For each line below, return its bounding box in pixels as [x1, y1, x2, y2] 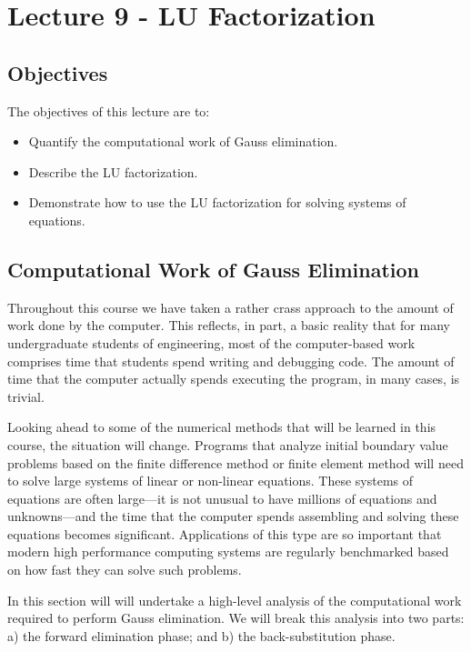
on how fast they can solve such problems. [7, 560, 242, 579]
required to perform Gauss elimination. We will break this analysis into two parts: [7, 608, 465, 627]
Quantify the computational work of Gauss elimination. [28, 132, 338, 151]
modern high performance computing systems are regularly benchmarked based [7, 542, 449, 561]
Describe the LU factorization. [28, 162, 198, 181]
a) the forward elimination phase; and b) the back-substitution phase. [7, 626, 396, 645]
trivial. [7, 386, 45, 406]
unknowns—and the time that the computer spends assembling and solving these [7, 507, 459, 526]
